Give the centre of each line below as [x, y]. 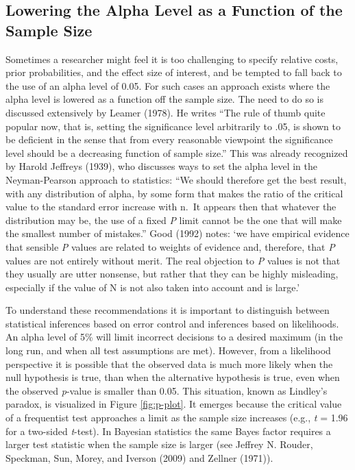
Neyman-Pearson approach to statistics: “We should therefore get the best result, [176, 179]
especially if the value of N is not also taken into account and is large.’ [153, 287]
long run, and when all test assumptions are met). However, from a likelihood [168, 350]
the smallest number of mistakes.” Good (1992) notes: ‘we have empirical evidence [177, 233]
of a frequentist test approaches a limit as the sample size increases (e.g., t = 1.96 [177, 418]
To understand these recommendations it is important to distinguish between [168, 310]
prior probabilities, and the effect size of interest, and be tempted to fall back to [174, 72]
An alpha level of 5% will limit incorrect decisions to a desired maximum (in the [174, 337]
